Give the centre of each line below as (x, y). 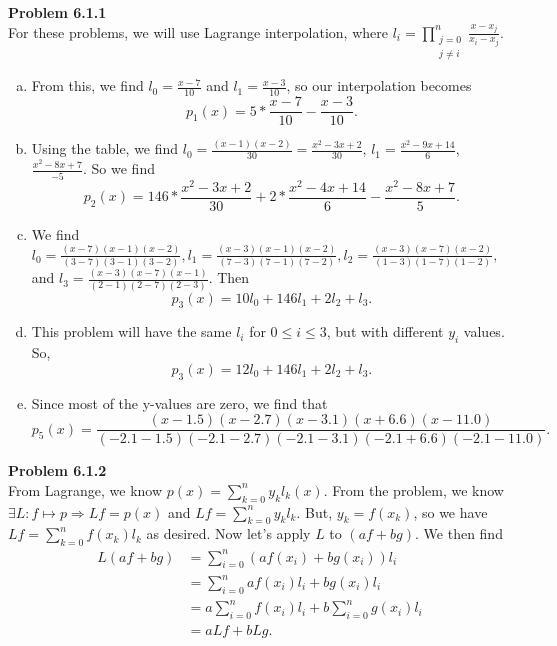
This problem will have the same (131, 331)
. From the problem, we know (413, 489)
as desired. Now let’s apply (228, 533)
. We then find (459, 533)
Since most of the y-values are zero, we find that (179, 402)
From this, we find (87, 85)
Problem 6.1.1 (57, 12)
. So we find (119, 168)
